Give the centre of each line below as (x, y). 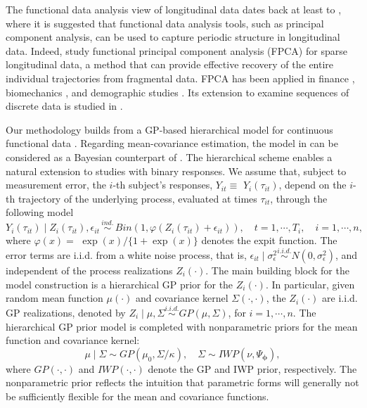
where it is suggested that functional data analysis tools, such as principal (165, 23)
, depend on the (313, 185)
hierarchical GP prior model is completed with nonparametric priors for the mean (182, 326)
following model (40, 212)
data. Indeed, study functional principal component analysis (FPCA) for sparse (176, 50)
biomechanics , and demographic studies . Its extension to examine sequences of (178, 92)
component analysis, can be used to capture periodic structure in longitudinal (173, 37)
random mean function (54, 298)
